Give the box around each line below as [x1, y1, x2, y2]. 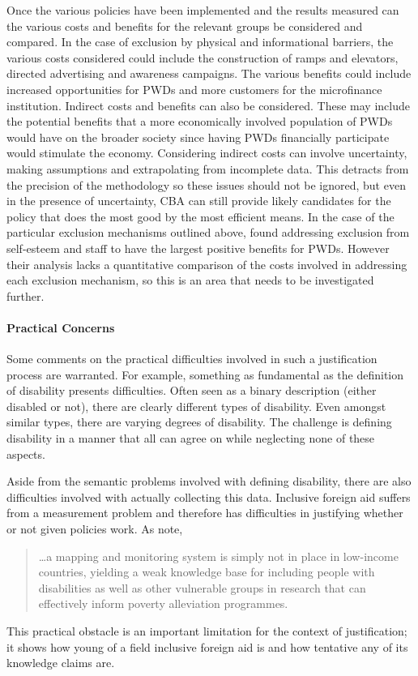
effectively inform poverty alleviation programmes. [38, 595, 288, 612]
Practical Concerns [6, 319, 115, 336]
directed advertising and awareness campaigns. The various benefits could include [6, 65, 412, 82]
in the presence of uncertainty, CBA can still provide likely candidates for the [6, 192, 391, 209]
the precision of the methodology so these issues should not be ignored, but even [6, 176, 406, 193]
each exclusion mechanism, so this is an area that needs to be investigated [6, 272, 374, 289]
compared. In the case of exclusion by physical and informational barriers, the [6, 33, 394, 50]
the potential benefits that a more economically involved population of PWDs [6, 113, 393, 130]
